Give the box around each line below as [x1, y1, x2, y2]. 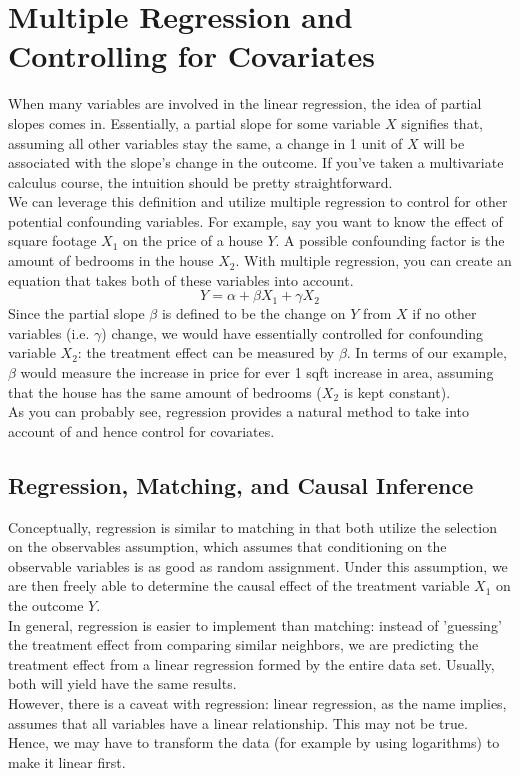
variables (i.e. [8, 322, 90, 343]
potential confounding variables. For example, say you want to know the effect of [8, 210, 503, 231]
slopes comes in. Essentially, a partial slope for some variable [8, 112, 381, 133]
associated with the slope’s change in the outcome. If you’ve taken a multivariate [8, 152, 504, 173]
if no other [412, 303, 477, 324]
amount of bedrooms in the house [8, 250, 214, 271]
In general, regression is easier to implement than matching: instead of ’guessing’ [8, 614, 502, 635]
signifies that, [401, 112, 483, 133]
